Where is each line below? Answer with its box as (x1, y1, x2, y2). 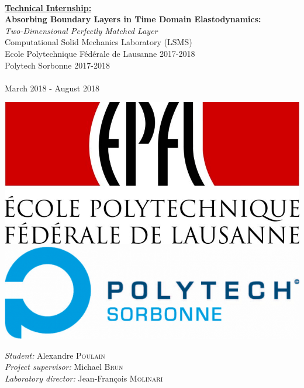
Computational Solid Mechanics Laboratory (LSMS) (5, 36, 192, 48)
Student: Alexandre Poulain (5, 349, 105, 361)
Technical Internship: (5, 1, 92, 13)
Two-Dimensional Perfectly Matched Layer (5, 24, 158, 36)
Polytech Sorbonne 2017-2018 (5, 59, 110, 71)
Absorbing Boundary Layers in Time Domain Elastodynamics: (5, 13, 261, 25)
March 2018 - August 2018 (5, 81, 99, 94)
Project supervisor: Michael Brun (5, 360, 123, 373)
